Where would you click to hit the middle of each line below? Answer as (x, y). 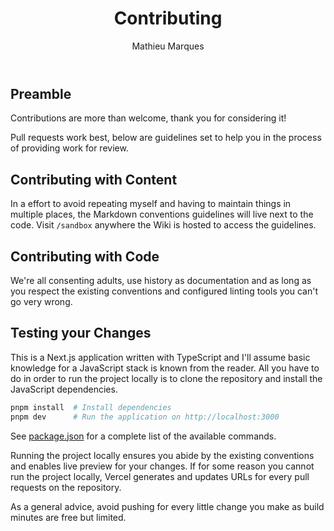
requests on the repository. (66, 487)
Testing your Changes (81, 333)
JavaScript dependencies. (64, 389)
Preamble (41, 93)
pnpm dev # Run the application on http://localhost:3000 (145, 417)
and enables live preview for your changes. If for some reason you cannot (162, 466)
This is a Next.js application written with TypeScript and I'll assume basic (160, 357)
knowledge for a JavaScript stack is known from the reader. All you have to (165, 368)
